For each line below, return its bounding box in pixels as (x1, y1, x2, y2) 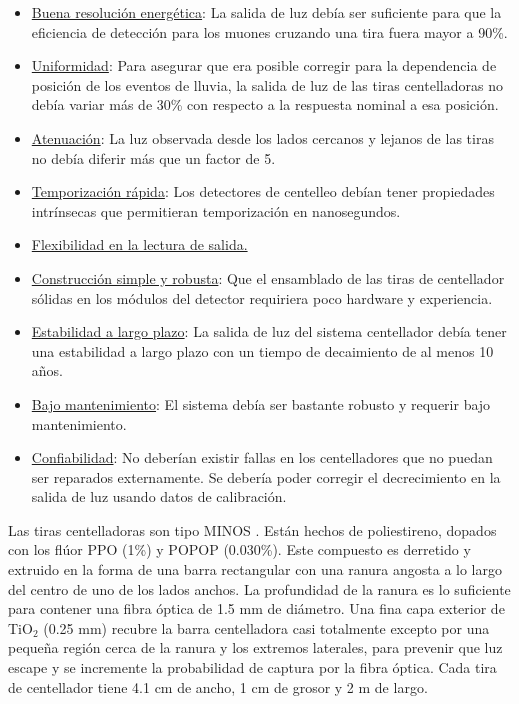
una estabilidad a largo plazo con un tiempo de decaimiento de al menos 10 (31, 340, 494, 361)
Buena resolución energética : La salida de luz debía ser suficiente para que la (31, 2, 502, 22)
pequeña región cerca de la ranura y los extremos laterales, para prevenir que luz (8, 637, 503, 658)
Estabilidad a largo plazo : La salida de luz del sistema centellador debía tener (31, 321, 507, 342)
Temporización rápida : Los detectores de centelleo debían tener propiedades (31, 181, 495, 202)
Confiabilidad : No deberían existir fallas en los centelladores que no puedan (31, 447, 493, 468)
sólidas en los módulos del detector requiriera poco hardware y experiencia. (31, 287, 493, 308)
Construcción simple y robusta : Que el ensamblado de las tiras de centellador (31, 267, 505, 288)
